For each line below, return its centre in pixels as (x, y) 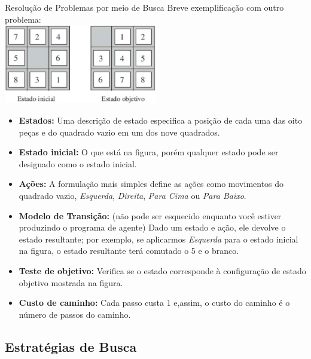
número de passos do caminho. (75, 314)
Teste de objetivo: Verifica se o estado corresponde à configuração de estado (162, 270)
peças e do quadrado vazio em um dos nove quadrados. (119, 132)
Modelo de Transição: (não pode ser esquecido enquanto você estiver (150, 215)
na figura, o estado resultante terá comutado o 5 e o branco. (129, 251)
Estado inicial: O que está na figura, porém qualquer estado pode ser (149, 152)
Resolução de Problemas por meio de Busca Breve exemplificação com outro (144, 7)
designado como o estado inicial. (78, 163)
